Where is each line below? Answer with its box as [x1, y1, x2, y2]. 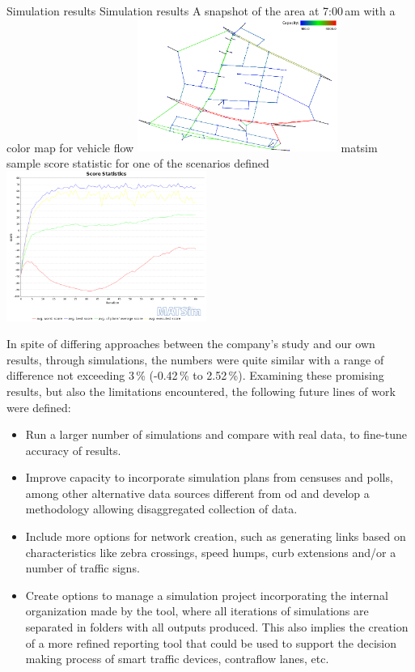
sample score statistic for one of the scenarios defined [6, 154, 269, 171]
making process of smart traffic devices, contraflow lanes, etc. [25, 650, 329, 667]
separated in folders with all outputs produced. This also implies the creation [25, 619, 409, 636]
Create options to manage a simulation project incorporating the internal [25, 586, 388, 603]
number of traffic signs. [25, 559, 140, 576]
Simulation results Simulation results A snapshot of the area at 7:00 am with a [6, 2, 396, 19]
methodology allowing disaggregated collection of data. [25, 500, 298, 517]
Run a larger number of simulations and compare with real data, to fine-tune [25, 426, 407, 443]
